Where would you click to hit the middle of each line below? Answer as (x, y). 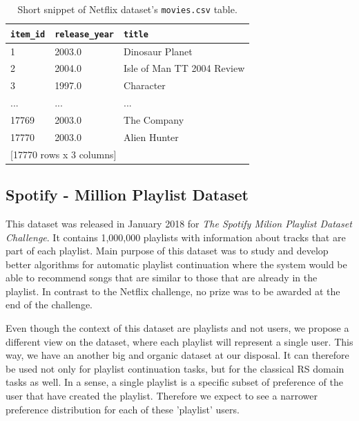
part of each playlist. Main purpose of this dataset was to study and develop (167, 251)
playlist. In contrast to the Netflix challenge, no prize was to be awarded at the (173, 291)
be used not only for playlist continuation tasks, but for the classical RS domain (175, 368)
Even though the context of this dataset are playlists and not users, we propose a (177, 328)
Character (145, 85)
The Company (154, 119)
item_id (28, 34)
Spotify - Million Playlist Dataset (127, 195)
